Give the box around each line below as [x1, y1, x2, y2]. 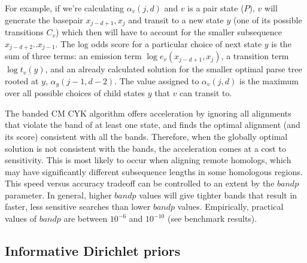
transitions [5, 26, 44, 38]
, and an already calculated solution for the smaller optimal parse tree [45, 63, 302, 75]
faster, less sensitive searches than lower [5, 200, 151, 213]
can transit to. [180, 87, 232, 99]
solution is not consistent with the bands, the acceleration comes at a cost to [5, 142, 286, 154]
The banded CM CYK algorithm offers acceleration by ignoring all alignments [5, 106, 291, 119]
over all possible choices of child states [5, 87, 145, 99]
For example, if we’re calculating [5, 2, 124, 14]
